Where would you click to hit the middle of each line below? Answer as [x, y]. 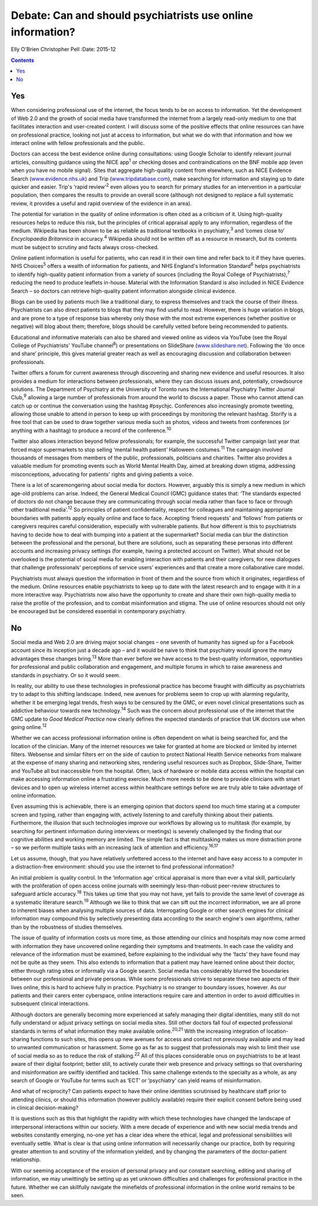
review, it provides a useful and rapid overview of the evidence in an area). [101, 203]
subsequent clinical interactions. [50, 1003]
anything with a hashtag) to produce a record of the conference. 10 [91, 430]
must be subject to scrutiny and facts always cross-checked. [85, 247]
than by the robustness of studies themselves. [67, 927]
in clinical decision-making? [45, 1108]
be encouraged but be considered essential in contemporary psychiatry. [99, 611]
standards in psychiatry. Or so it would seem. [66, 675]
